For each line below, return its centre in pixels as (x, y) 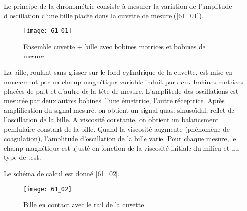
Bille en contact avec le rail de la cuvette (84, 204)
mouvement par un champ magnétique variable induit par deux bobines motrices (123, 81)
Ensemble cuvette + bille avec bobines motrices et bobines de (114, 46)
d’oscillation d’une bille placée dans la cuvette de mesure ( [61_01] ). (104, 15)
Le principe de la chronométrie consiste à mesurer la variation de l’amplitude (118, 6)
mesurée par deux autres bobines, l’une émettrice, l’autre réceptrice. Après (114, 100)
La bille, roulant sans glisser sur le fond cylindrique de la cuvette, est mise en (118, 72)
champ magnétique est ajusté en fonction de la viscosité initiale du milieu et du (122, 148)
